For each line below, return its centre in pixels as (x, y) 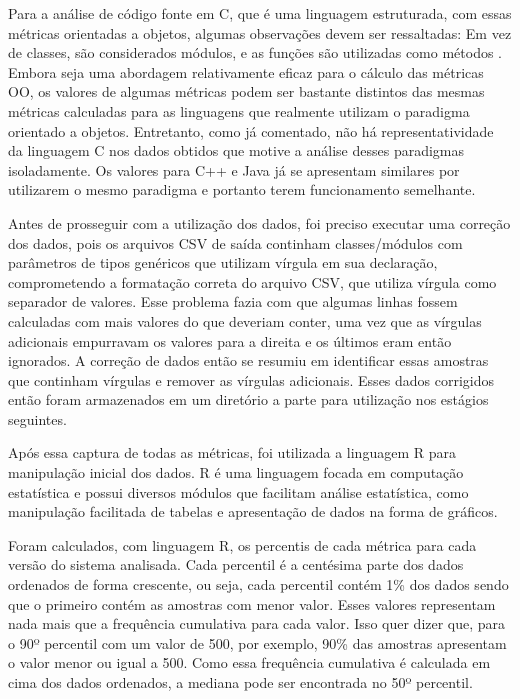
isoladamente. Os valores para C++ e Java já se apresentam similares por (234, 169)
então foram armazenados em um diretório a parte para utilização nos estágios (248, 399)
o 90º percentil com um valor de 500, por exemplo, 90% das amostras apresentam (257, 642)
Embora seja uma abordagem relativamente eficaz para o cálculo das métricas (246, 71)
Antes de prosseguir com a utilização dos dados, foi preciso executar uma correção (259, 222)
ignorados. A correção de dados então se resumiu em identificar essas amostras (248, 360)
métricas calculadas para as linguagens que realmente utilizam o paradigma (239, 110)
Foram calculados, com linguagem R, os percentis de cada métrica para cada (242, 544)
